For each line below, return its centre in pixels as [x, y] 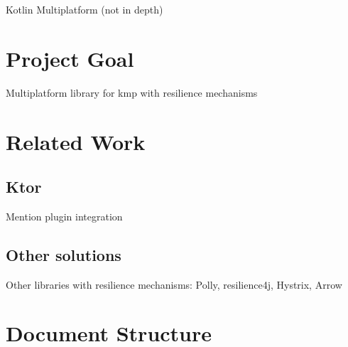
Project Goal [70, 58]
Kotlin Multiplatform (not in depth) [85, 9]
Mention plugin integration [64, 216]
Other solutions [64, 254]
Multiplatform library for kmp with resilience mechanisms [132, 92]
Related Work [76, 141]
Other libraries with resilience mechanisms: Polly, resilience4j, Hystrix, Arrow [174, 284]
